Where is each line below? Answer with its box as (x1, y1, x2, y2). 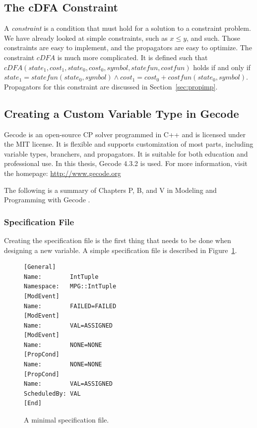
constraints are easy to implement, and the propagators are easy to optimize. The (4, 42, 252, 53)
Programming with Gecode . (4, 194, 90, 205)
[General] (24, 263, 56, 271)
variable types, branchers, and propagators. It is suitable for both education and (4, 148, 248, 159)
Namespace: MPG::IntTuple (24, 283, 117, 290)
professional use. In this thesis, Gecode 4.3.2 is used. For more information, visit (4, 158, 248, 169)
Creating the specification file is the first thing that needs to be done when (4, 235, 231, 245)
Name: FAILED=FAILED (24, 302, 117, 310)
